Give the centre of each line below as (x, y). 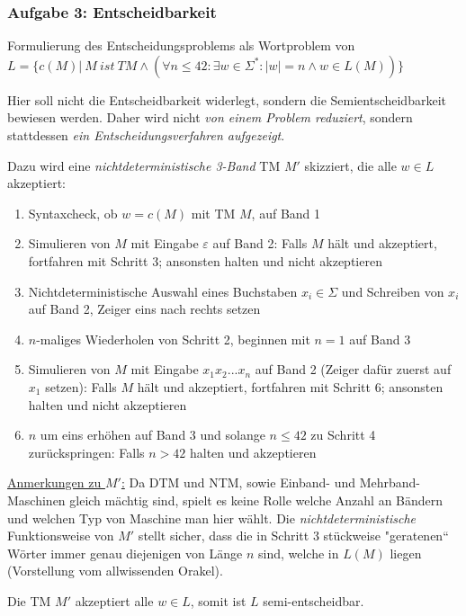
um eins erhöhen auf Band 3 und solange (152, 435)
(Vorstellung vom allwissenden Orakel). (115, 571)
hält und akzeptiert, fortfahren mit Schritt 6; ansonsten (290, 386)
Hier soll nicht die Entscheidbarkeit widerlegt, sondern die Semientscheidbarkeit (227, 99)
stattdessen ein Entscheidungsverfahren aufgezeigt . (146, 135)
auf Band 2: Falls (260, 243)
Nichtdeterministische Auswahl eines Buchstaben (163, 291)
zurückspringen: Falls (86, 452)
